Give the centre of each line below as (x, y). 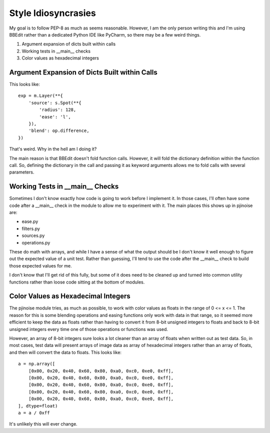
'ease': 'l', (55, 117)
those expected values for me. (40, 265)
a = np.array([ (37, 364)
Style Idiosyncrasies (52, 13)
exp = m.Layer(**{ (41, 96)
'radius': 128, (58, 110)
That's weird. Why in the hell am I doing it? (53, 149)
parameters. (22, 172)
